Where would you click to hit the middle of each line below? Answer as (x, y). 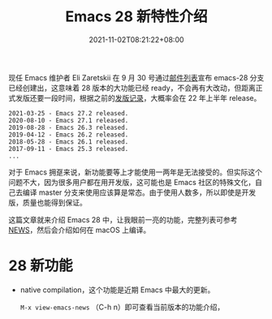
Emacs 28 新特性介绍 (136, 17)
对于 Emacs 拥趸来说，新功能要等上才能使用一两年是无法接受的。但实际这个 (135, 172)
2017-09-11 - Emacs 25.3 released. (69, 149)
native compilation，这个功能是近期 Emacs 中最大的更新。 (117, 290)
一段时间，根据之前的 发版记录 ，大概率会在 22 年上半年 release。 (152, 97)
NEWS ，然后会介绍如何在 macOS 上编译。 (80, 230)
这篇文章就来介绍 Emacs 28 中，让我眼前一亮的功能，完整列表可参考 (123, 219)
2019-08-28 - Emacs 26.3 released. (69, 127)
